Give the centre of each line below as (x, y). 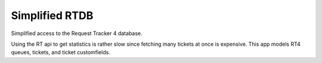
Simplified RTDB (52, 15)
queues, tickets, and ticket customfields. (61, 52)
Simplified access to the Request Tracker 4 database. (77, 33)
